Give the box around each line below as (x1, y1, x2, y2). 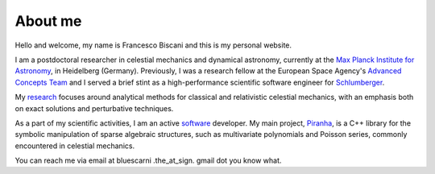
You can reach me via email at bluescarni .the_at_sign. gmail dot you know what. (14, 155, 282, 165)
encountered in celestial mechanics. (14, 141, 135, 151)
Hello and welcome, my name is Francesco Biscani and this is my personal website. (14, 40, 292, 50)
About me (14, 12, 82, 30)
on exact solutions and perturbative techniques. (14, 103, 174, 113)
